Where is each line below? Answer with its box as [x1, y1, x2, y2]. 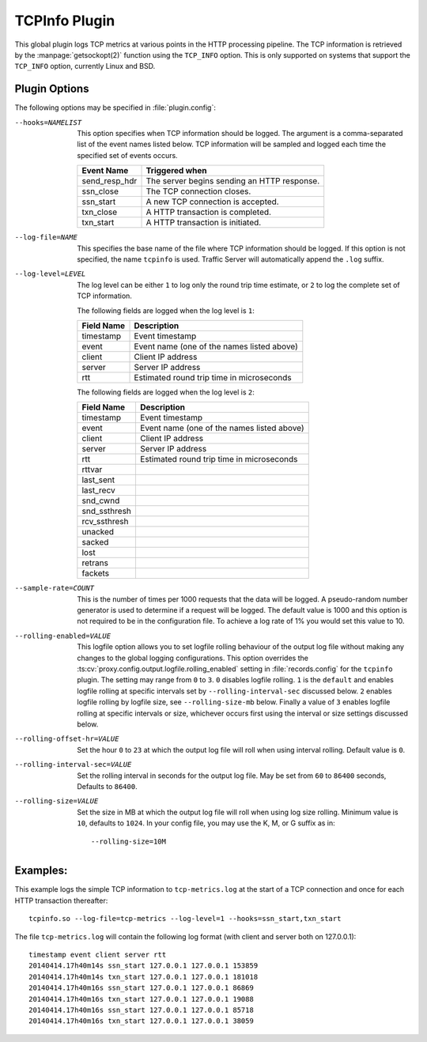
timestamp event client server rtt [28, 950, 167, 959]
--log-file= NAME [14, 233, 78, 242]
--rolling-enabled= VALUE [14, 631, 111, 640]
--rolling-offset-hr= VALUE [14, 734, 119, 743]
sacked [81, 537, 109, 548]
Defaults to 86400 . [77, 781, 138, 791]
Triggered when [145, 165, 207, 176]
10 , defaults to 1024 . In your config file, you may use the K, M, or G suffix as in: [77, 818, 335, 828]
